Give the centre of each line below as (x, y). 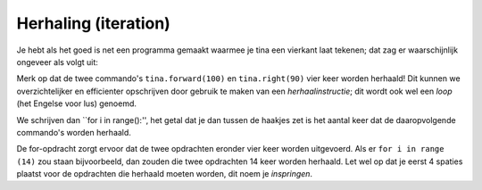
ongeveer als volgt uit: (57, 62)
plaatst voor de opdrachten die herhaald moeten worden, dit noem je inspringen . (164, 174)
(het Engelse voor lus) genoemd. (77, 103)
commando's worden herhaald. (74, 132)
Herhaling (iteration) (94, 23)
